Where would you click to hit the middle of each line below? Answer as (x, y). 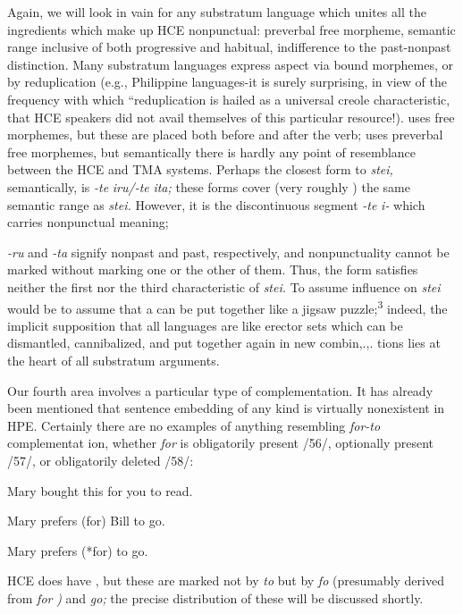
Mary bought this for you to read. (100, 490)
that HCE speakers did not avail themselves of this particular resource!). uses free (231, 117)
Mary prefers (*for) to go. (78, 550)
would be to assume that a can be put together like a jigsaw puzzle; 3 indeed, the (227, 307)
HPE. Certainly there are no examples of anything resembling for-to (194, 425)
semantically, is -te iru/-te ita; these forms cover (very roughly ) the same (209, 186)
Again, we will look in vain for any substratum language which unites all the (217, 12)
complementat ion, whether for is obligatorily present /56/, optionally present (221, 443)
